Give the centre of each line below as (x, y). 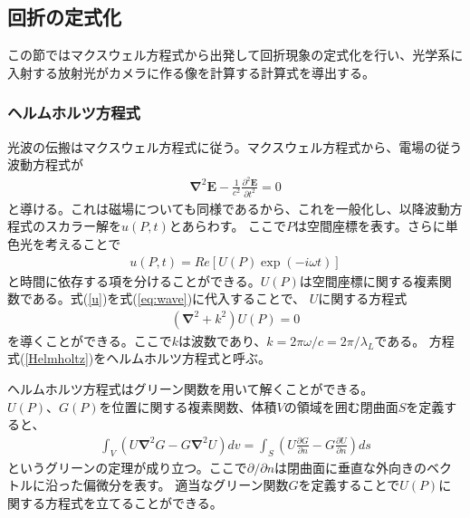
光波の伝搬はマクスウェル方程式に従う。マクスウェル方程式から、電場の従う (235, 146)
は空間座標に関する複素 (369, 280)
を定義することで (349, 485)
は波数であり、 (223, 340)
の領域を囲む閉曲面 (341, 406)
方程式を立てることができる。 (134, 502)
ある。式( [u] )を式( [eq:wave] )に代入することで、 (169, 298)
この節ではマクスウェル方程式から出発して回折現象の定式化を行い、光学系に (235, 55)
